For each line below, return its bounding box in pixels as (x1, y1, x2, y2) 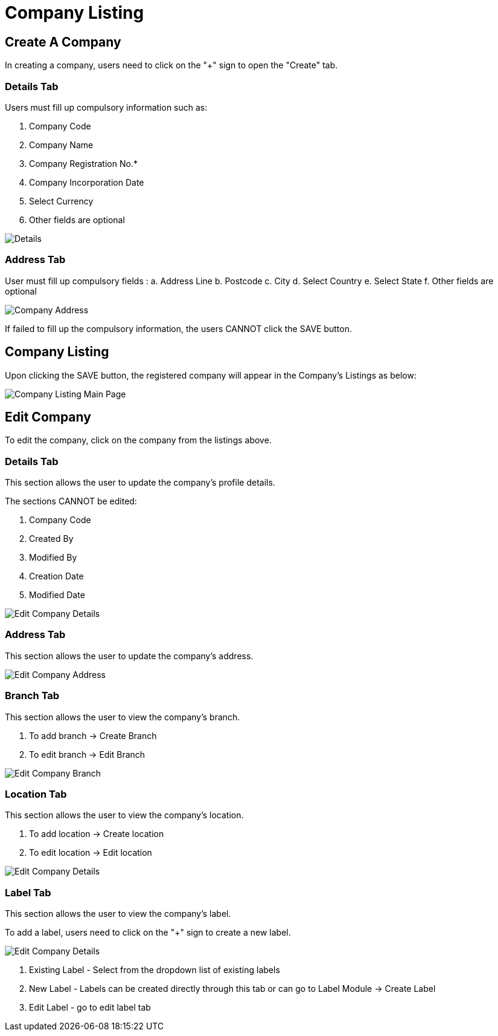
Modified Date (29, 590, 85, 601)
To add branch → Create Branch (29, 730, 157, 741)
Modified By (29, 552, 77, 563)
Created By (29, 533, 74, 544)
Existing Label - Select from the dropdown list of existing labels (29, 965, 280, 976)
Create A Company (5, 34, 121, 50)
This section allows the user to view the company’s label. (5, 908, 231, 919)
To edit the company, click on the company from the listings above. (5, 435, 272, 446)
